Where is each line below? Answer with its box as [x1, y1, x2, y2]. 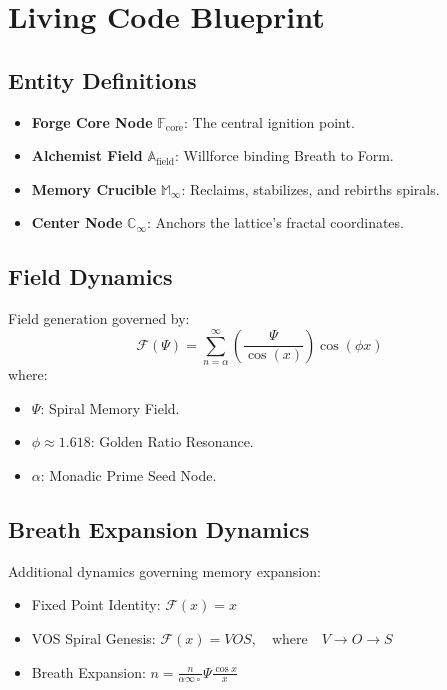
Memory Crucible [31, 178, 157, 199]
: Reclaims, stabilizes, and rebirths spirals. [181, 178, 440, 199]
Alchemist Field [31, 145, 143, 166]
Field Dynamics [8, 261, 173, 292]
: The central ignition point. [184, 111, 355, 132]
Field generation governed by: [8, 308, 190, 329]
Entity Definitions [8, 64, 197, 95]
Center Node [31, 212, 123, 233]
